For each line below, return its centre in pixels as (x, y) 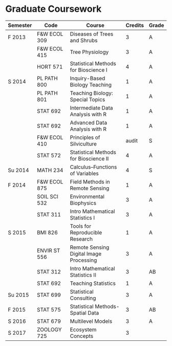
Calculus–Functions (93, 167)
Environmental (87, 196)
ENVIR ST (48, 250)
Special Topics (88, 99)
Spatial (78, 313)
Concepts (82, 336)
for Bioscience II (89, 158)
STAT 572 (49, 155)
